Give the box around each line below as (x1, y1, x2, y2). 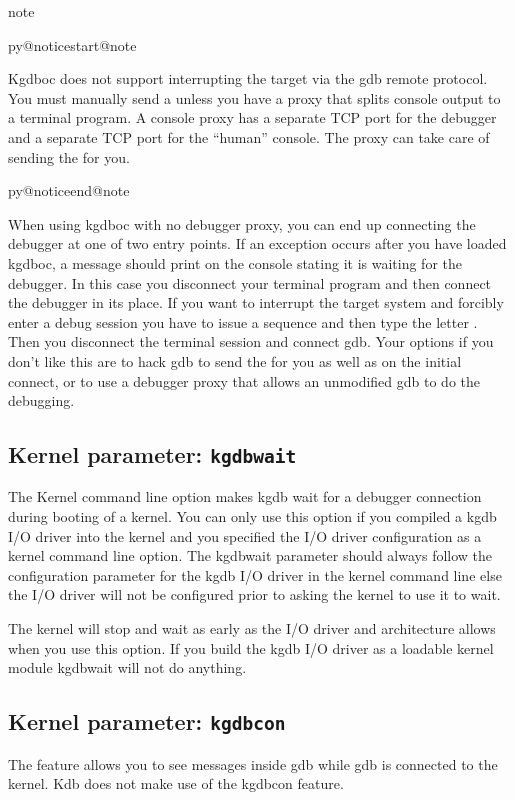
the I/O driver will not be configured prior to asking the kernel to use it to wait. (8, 584, 501, 605)
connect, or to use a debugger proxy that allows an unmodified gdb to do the (8, 370, 481, 391)
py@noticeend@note (8, 180, 130, 201)
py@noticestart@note (8, 34, 137, 55)
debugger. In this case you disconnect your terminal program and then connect (8, 272, 492, 293)
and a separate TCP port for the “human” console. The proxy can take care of (8, 126, 490, 147)
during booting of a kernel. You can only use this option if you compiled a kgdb (8, 506, 497, 527)
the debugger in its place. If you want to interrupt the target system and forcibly (8, 292, 504, 313)
